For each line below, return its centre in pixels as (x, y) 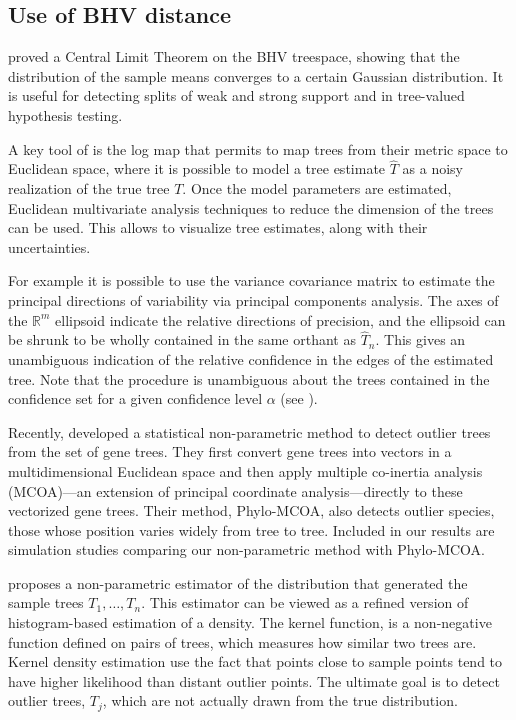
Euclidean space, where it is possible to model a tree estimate (197, 168)
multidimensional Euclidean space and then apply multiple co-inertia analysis (245, 470)
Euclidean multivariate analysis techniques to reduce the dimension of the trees (251, 207)
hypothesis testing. (65, 114)
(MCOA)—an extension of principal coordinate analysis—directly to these (235, 490)
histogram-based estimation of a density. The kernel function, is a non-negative (250, 622)
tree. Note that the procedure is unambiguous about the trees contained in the (249, 378)
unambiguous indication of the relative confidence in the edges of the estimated (251, 358)
